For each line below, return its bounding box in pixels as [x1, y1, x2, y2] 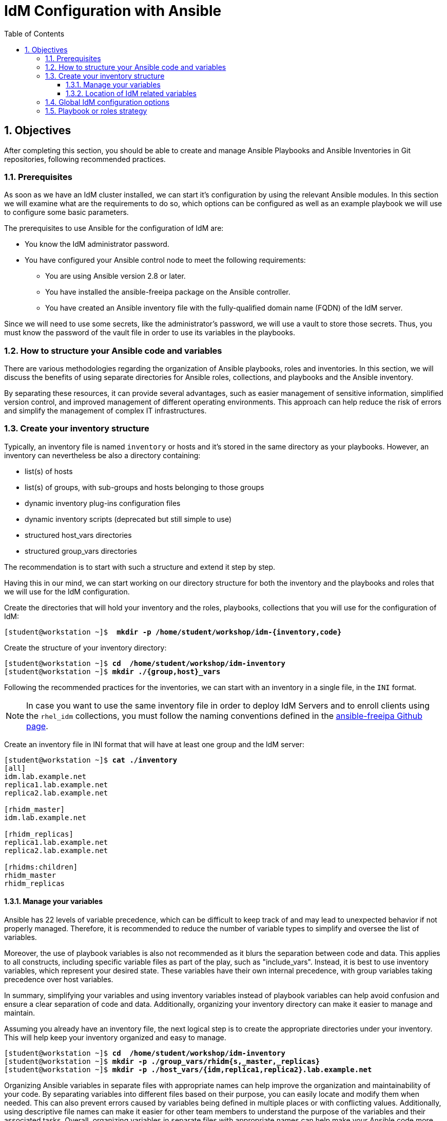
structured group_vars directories [25, 546, 137, 555]
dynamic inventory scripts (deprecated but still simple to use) [25, 514, 232, 523]
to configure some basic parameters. [4, 208, 129, 217]
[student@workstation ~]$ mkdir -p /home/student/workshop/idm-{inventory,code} [4, 627, 342, 636]
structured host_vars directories [25, 530, 132, 539]
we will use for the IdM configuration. [4, 587, 130, 596]
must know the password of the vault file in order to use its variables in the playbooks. [4, 328, 296, 337]
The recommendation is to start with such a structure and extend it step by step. [4, 562, 276, 571]
